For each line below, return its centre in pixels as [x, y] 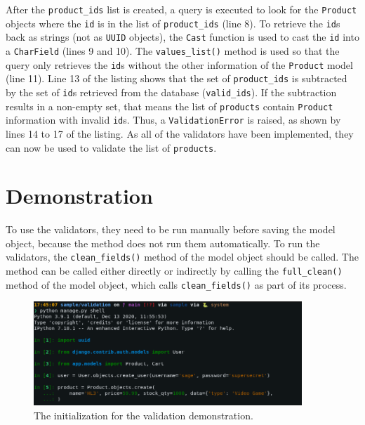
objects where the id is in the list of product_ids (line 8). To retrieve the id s [173, 23]
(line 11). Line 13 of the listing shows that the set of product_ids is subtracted [177, 78]
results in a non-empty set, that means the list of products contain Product [170, 106]
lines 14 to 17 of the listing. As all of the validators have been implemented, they [180, 133]
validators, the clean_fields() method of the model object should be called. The [182, 257]
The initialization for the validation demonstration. [144, 415]
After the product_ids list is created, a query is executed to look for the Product [181, 9]
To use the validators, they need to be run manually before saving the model [171, 229]
